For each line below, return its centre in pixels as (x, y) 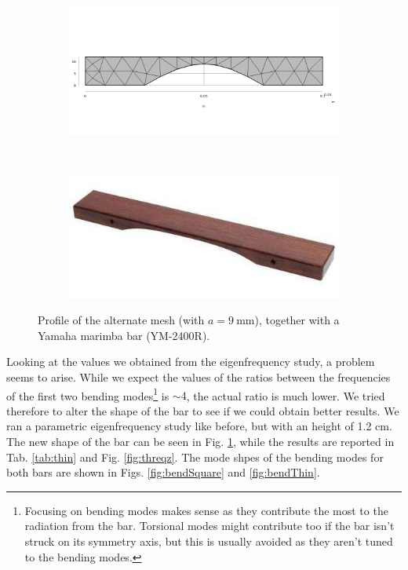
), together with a (297, 320)
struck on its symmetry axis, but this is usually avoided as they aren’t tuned (209, 541)
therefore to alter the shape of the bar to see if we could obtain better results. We (203, 410)
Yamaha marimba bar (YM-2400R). (124, 335)
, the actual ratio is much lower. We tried (286, 395)
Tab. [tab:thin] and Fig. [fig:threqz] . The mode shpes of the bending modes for (195, 457)
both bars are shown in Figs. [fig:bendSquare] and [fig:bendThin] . (163, 472)
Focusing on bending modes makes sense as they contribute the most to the (206, 510)
